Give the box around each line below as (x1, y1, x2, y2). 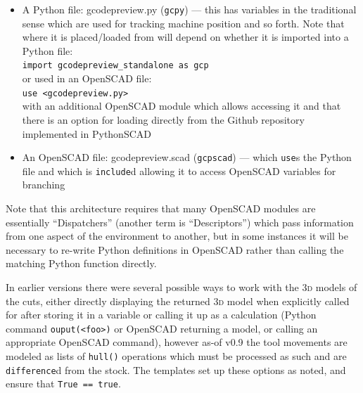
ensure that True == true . (6, 376, 121, 391)
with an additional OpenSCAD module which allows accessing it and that (22, 98, 341, 113)
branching (22, 177, 65, 192)
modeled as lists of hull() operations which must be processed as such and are (6, 349, 347, 363)
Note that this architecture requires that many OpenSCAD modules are (6, 201, 316, 216)
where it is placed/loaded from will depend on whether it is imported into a (22, 30, 349, 44)
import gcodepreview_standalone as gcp (22, 60, 209, 71)
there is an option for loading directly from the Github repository (22, 112, 305, 127)
